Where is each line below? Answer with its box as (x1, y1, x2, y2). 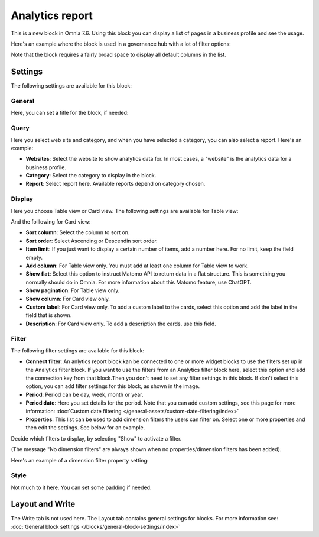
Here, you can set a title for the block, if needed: (11, 109, 129, 117)
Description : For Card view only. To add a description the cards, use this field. (25, 320, 217, 327)
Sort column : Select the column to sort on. (25, 229, 130, 236)
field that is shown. (25, 312, 72, 319)
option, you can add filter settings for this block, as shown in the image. (25, 383, 200, 390)
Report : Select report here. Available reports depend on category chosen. (25, 180, 206, 187)
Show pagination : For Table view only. (25, 287, 120, 294)
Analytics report (11, 9, 93, 22)
